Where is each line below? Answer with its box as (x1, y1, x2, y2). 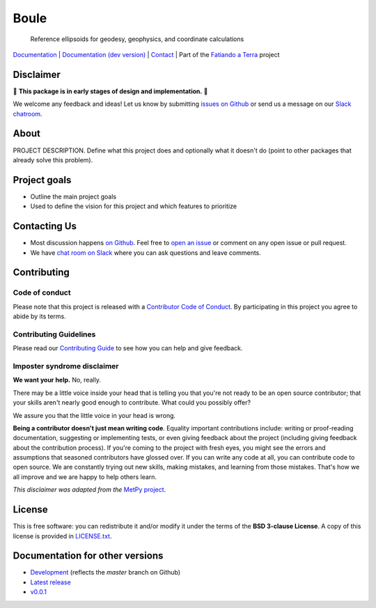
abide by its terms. (13, 312, 66, 320)
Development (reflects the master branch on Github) (30, 568, 181, 577)
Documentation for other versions (13, 550, 164, 562)
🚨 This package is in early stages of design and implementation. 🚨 (13, 87, 208, 95)
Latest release (30, 578, 71, 586)
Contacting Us (13, 220, 77, 233)
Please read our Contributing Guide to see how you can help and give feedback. (13, 344, 243, 352)
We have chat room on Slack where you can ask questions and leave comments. (30, 248, 261, 257)
